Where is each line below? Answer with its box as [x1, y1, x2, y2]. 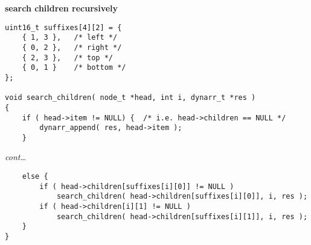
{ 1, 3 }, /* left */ [22, 33, 118, 42]
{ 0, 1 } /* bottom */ [22, 63, 126, 72]
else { [22, 172, 48, 181]
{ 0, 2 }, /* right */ [22, 43, 122, 52]
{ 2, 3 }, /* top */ [22, 53, 113, 62]
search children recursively [5, 2, 118, 14]
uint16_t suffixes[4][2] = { [5, 23, 122, 32]
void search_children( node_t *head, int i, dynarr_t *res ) [5, 93, 256, 102]
